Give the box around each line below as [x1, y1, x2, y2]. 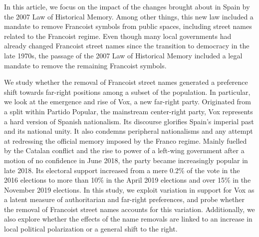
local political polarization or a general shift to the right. [4, 224, 178, 234]
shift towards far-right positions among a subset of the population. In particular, [4, 86, 251, 97]
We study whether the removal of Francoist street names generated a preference [4, 77, 248, 87]
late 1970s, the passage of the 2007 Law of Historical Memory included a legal [4, 50, 243, 60]
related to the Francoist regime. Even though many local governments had [4, 30, 232, 41]
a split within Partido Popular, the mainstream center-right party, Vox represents [4, 106, 253, 116]
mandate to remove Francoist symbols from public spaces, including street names [4, 21, 252, 31]
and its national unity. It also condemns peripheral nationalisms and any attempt [4, 126, 253, 136]
